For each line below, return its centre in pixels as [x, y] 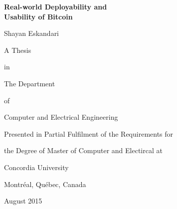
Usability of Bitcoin [38, 16]
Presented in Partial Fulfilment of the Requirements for [89, 133]
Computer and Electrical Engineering [61, 117]
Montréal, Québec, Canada [45, 184]
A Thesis [18, 50]
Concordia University [36, 167]
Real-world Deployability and [56, 6]
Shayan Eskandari [32, 33]
